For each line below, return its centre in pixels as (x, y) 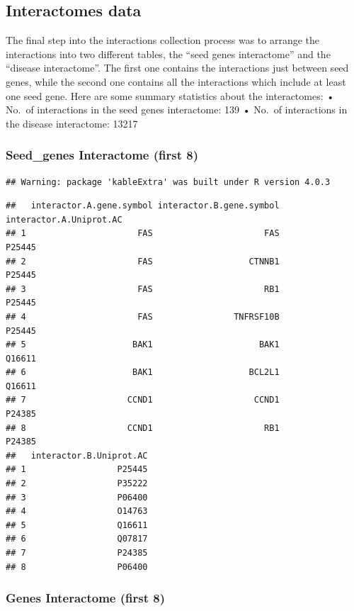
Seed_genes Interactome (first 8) (102, 155)
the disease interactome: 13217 (72, 123)
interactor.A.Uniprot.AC (64, 219)
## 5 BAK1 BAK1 (143, 345)
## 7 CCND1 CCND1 (143, 400)
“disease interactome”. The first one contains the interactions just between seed (177, 68)
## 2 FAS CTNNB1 (143, 261)
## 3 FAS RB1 (143, 289)
